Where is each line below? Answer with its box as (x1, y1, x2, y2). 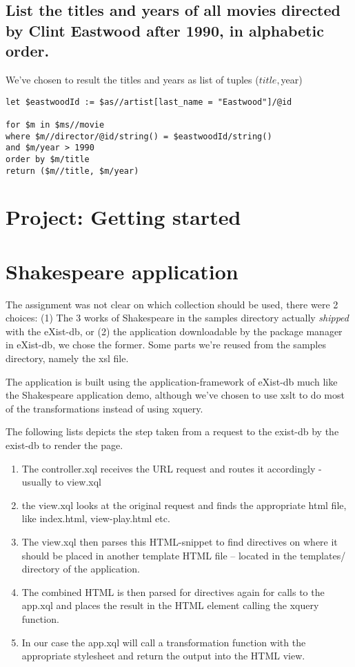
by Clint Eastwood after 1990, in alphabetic (6, 19, 324, 41)
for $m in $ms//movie (6, 119, 105, 130)
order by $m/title (6, 154, 90, 164)
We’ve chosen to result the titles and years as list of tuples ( (6, 72, 259, 86)
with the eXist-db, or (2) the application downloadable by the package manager (6, 323, 343, 338)
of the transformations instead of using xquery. (6, 401, 203, 415)
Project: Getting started (6, 203, 241, 231)
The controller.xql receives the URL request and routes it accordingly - (21, 461, 322, 475)
